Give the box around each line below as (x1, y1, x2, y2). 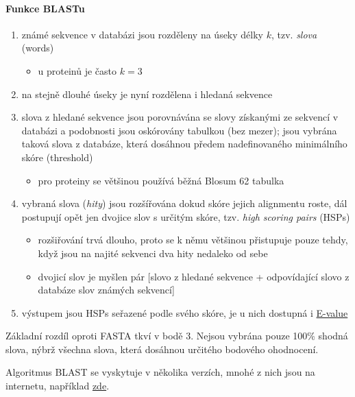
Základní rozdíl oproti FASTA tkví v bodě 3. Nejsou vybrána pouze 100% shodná (5, 328, 348, 343)
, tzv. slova (271, 27, 317, 41)
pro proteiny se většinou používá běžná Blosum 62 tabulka (38, 173, 284, 187)
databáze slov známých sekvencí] (38, 282, 175, 297)
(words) (21, 40, 54, 55)
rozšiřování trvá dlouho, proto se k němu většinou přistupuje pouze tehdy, (38, 232, 348, 247)
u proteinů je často (38, 63, 117, 77)
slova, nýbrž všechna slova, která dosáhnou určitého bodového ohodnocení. (5, 341, 319, 356)
